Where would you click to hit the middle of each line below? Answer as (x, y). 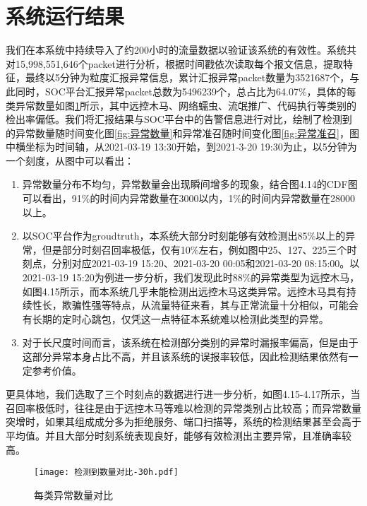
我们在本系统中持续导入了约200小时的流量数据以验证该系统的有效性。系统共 (181, 50)
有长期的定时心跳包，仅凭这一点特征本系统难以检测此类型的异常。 (175, 318)
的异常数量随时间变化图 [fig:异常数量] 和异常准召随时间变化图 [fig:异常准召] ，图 (182, 133)
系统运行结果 (65, 16)
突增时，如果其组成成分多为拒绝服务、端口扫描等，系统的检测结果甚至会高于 (183, 422)
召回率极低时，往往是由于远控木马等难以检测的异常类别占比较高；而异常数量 (183, 407)
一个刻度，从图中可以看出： (70, 160)
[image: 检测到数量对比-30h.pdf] (106, 472)
